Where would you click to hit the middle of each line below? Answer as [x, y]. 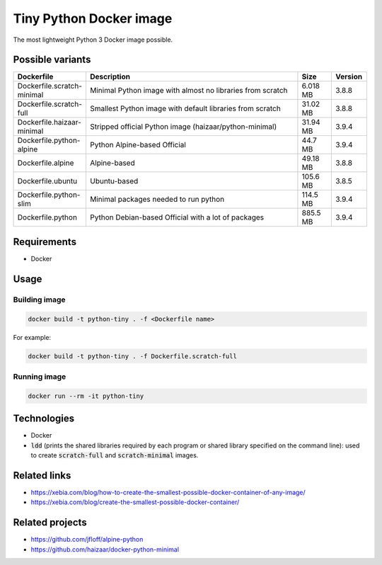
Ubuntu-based [114, 181]
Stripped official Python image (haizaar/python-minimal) [183, 127]
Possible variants [52, 60]
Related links [42, 475]
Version [349, 76]
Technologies [44, 419]
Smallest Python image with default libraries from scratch [185, 108]
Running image [40, 377]
